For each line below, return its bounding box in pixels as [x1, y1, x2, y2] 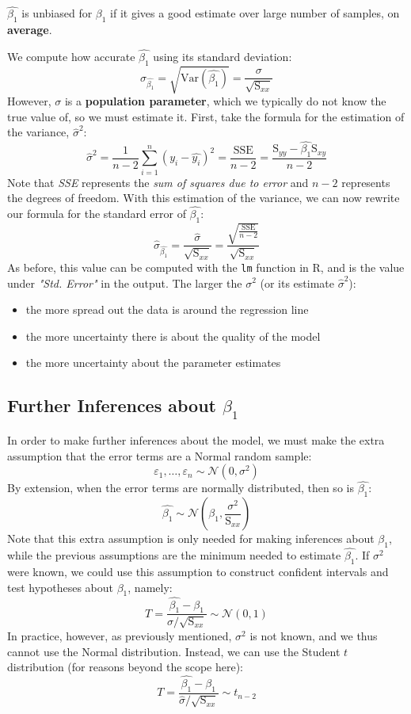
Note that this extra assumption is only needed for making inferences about [7, 530, 375, 547]
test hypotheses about [7, 578, 114, 595]
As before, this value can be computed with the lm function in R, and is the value [7, 258, 405, 275]
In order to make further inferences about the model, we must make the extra [7, 431, 385, 448]
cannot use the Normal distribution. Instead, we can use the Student [7, 643, 341, 659]
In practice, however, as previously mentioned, [7, 628, 232, 644]
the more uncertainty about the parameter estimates [25, 354, 281, 371]
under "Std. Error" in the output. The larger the [7, 274, 242, 291]
